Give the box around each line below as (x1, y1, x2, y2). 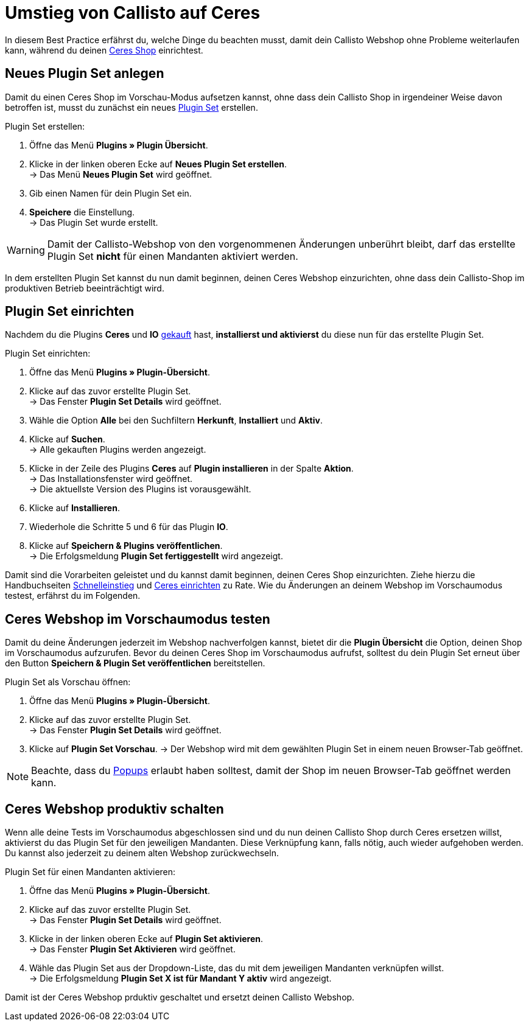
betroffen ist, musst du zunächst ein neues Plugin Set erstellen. (5, 102, 258, 113)
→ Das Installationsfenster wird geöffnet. (29, 473, 192, 484)
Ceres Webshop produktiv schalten (5, 801, 224, 817)
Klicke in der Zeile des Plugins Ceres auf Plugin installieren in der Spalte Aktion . (29, 463, 354, 474)
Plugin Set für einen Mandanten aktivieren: (5, 867, 176, 878)
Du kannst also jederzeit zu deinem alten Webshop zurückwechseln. (5, 848, 279, 859)
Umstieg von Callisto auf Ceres (5, 2, 261, 23)
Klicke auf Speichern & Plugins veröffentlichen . (29, 540, 223, 551)
